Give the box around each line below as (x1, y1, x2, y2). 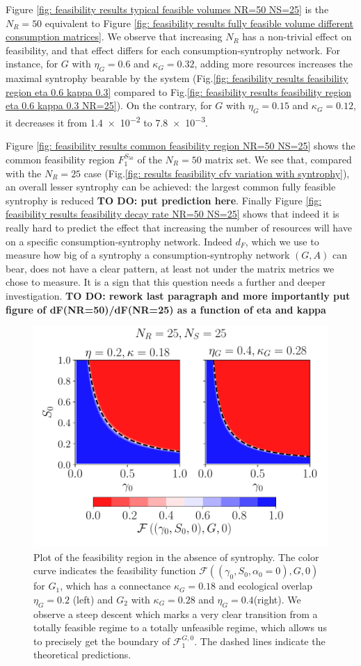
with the (6, 165, 42, 180)
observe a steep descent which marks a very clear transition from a (33, 606, 318, 621)
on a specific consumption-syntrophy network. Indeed (6, 234, 232, 248)
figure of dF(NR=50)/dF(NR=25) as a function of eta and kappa (6, 302, 326, 316)
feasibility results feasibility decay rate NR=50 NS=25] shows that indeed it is (6, 206, 339, 221)
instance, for (6, 56, 58, 71)
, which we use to (245, 234, 319, 248)
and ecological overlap (218, 578, 312, 593)
